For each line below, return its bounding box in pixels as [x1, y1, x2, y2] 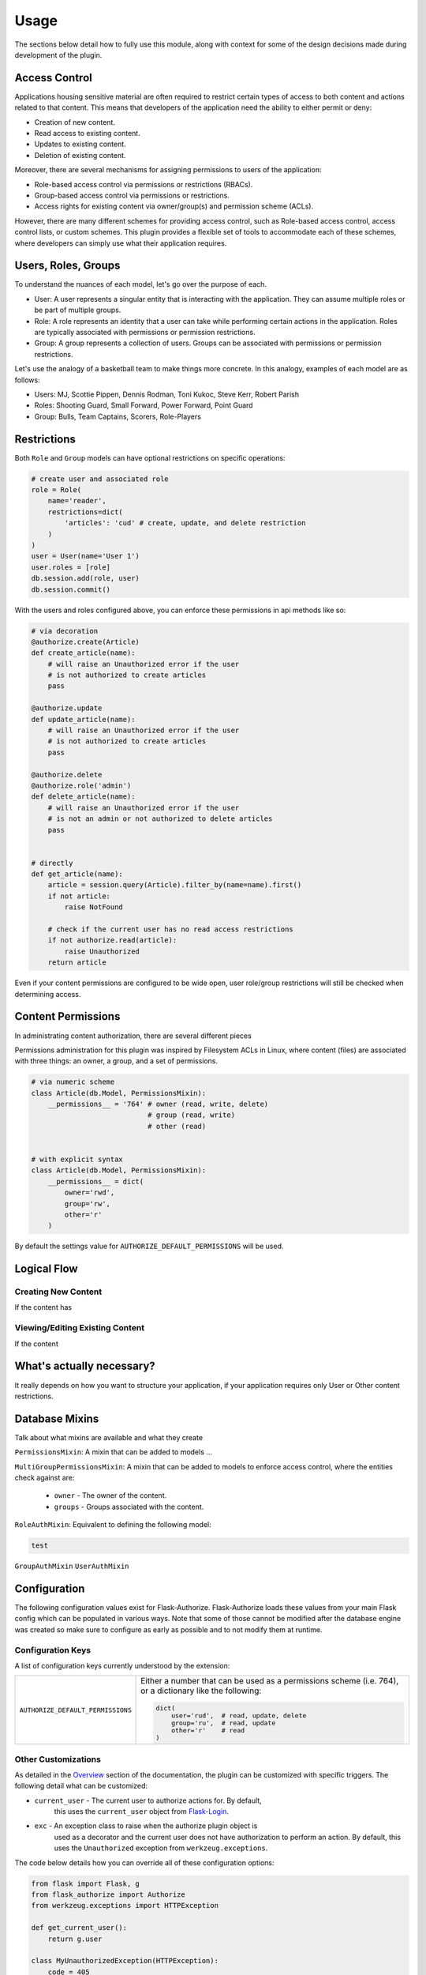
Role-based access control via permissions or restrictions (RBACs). [34, 179, 253, 189]
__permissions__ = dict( [47, 1177, 144, 1186]
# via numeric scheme [31, 1078, 115, 1086]
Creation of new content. [34, 117, 116, 126]
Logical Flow [14, 1262, 78, 1276]
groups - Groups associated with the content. [54, 1502, 204, 1511]
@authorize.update [31, 704, 103, 713]
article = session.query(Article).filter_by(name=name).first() [47, 881, 302, 890]
